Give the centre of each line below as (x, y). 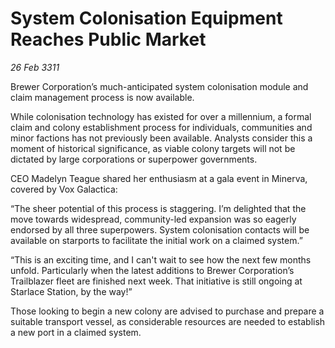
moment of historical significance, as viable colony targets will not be (153, 148)
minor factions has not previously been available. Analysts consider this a (161, 138)
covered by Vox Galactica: (64, 189)
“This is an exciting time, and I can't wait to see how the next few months (161, 259)
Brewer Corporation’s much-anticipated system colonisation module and (159, 86)
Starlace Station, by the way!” (71, 291)
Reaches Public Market (108, 39)
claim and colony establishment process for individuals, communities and (161, 127)
